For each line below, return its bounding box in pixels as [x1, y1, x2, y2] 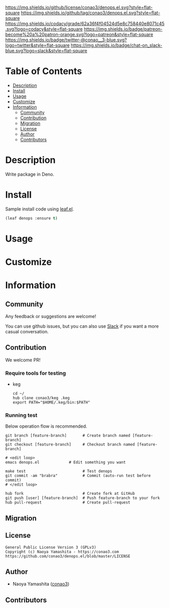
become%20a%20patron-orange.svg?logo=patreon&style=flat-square [5, 32, 153, 37]
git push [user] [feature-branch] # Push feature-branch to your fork [5, 495, 160, 501]
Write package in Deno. [5, 171, 55, 177]
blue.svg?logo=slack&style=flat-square [5, 48, 88, 54]
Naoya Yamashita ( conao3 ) [12, 581, 70, 587]
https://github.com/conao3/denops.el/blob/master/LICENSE [5, 553, 130, 559]
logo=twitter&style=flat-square [5, 42, 70, 48]
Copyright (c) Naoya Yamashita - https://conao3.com [5, 549, 119, 554]
